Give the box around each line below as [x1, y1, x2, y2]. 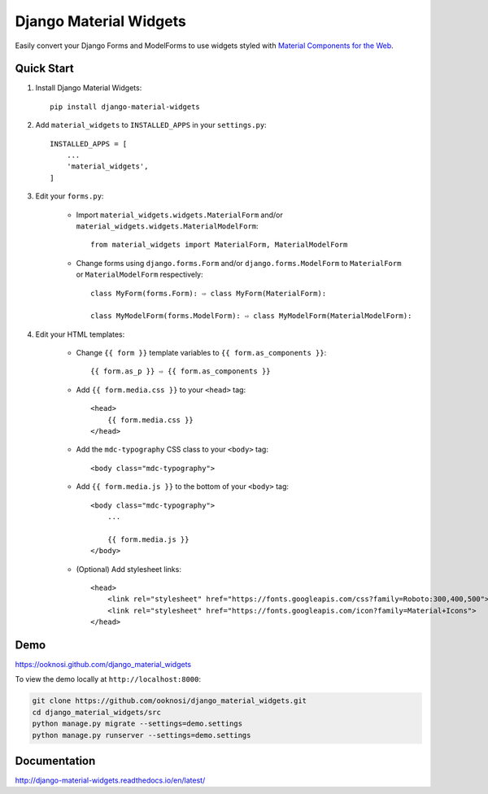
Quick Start [15, 62, 74, 76]
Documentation [15, 753, 96, 768]
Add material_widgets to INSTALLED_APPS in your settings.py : [35, 120, 268, 130]
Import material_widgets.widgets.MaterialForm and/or [76, 210, 284, 220]
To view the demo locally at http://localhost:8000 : [15, 674, 202, 684]
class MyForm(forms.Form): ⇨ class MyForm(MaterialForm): [90, 289, 327, 298]
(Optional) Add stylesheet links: [76, 564, 182, 574]
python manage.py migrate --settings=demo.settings [32, 719, 243, 728]
